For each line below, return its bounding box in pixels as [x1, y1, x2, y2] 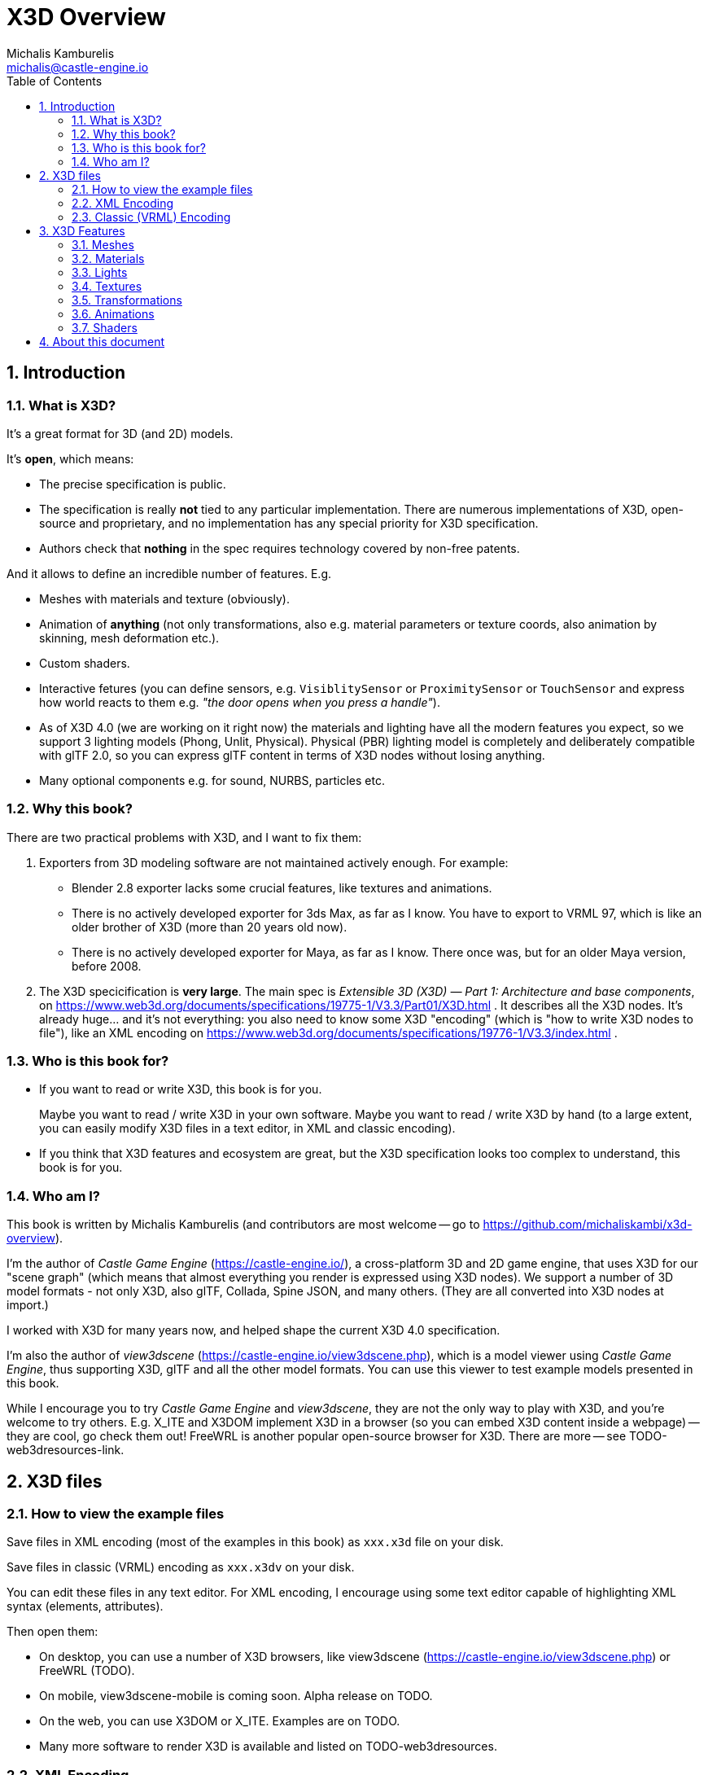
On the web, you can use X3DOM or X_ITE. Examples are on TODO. [39, 1714, 400, 1729]
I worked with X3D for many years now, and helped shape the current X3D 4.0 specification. [7, 1323, 500, 1338]
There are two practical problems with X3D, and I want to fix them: [7, 830, 362, 844]
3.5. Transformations [72, 292, 182, 307]
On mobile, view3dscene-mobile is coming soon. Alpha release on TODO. [39, 1689, 433, 1703]
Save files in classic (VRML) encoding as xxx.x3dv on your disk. [7, 1560, 355, 1575]
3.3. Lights [72, 265, 128, 279]
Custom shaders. [39, 655, 130, 670]
